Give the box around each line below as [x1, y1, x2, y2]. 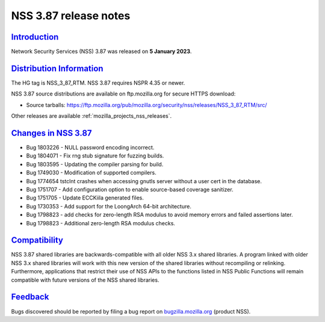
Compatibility [11, 235, 63, 246]
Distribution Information [11, 63, 104, 73]
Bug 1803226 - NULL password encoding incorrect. [26, 144, 155, 151]
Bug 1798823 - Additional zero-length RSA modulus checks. [26, 219, 176, 226]
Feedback [11, 292, 49, 302]
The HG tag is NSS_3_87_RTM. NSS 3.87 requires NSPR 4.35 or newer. [11, 79, 185, 87]
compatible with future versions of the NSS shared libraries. [11, 276, 159, 284]
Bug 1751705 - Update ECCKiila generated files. [26, 194, 144, 201]
